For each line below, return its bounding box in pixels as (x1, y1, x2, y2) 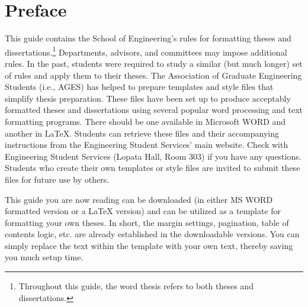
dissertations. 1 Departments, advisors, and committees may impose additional (5, 44, 287, 58)
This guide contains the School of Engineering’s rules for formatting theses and (5, 32, 291, 44)
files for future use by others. (5, 173, 110, 185)
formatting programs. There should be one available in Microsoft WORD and (5, 115, 286, 127)
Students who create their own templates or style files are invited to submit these (5, 161, 300, 174)
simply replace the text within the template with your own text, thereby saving (5, 239, 293, 251)
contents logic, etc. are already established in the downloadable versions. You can (5, 228, 300, 240)
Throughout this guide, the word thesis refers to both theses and (18, 280, 254, 292)
